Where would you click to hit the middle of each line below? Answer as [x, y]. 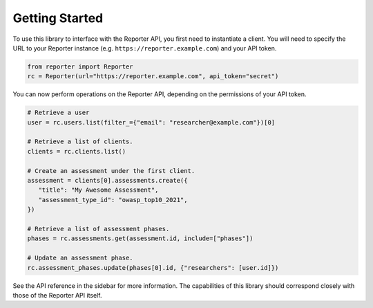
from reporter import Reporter [80, 66]
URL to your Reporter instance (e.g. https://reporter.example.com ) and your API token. [145, 48]
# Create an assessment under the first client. [111, 171]
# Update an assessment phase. [80, 258]
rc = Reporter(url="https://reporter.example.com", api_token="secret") [153, 76]
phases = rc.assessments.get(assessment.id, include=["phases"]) [140, 238]
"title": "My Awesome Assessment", [98, 190]
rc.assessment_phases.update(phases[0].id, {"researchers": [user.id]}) [153, 268]
